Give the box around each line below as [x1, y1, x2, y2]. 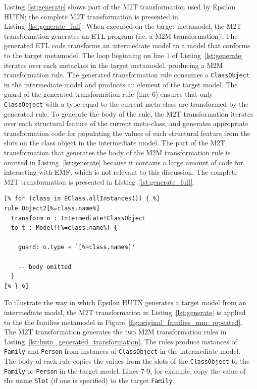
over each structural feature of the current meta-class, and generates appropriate [4, 118, 249, 129]
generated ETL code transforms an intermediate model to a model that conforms [4, 40, 251, 51]
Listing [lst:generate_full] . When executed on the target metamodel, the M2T [4, 21, 242, 31]
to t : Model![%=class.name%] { [11, 224, 118, 232]
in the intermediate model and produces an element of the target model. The [4, 79, 238, 89]
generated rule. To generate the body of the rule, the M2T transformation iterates [4, 108, 254, 119]
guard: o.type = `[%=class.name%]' [18, 244, 135, 251]
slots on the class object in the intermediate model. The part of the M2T [4, 137, 225, 148]
